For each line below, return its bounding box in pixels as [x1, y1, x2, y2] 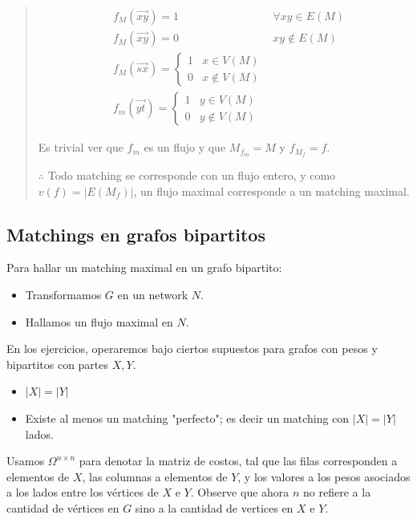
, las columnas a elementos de [82, 468, 228, 485]
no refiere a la [303, 484, 371, 501]
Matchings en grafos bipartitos [6, 221, 265, 246]
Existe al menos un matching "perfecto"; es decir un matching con [25, 409, 350, 426]
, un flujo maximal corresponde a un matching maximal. [133, 182, 410, 199]
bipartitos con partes [6, 355, 109, 372]
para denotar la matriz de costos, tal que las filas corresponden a [79, 452, 398, 469]
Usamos [6, 452, 45, 469]
